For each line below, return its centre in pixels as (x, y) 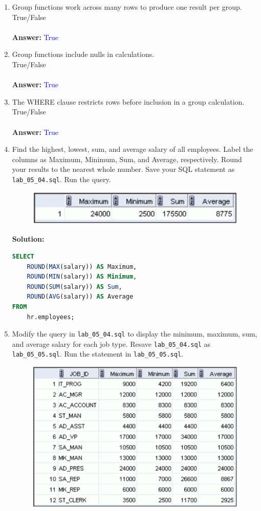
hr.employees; (51, 317)
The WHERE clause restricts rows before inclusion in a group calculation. (128, 101)
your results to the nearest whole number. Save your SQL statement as (123, 169)
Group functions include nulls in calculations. (83, 54)
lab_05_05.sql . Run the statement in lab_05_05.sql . (98, 354)
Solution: (28, 239)
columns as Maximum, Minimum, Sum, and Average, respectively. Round (127, 159)
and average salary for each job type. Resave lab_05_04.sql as (111, 343)
